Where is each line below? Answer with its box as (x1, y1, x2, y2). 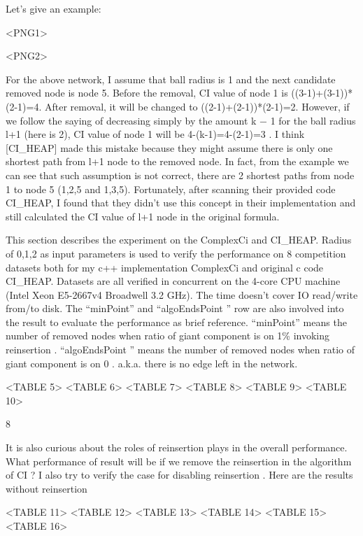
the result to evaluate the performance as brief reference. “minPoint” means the (6, 314, 347, 329)
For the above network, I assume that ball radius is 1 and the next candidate (6, 71, 336, 86)
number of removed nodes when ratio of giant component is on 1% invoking (6, 328, 330, 343)
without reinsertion (6, 481, 87, 495)
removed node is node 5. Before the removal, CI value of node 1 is (6, 85, 288, 100)
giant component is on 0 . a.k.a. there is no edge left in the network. (6, 355, 298, 370)
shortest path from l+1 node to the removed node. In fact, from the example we (6, 154, 349, 169)
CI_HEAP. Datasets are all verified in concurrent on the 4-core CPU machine (6, 274, 341, 288)
